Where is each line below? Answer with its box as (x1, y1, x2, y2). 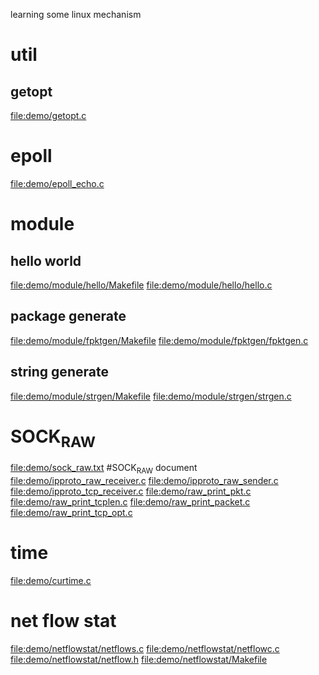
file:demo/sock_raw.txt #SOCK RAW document (10, 462, 198, 476)
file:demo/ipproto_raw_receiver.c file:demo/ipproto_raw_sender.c (10, 474, 279, 486)
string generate (10, 364, 109, 381)
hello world (10, 252, 82, 269)
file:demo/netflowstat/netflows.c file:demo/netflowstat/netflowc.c (10, 642, 280, 654)
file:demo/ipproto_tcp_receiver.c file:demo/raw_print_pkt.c (10, 485, 252, 497)
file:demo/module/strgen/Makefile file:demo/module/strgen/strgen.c (10, 390, 292, 402)
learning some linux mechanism (10, 9, 142, 20)
